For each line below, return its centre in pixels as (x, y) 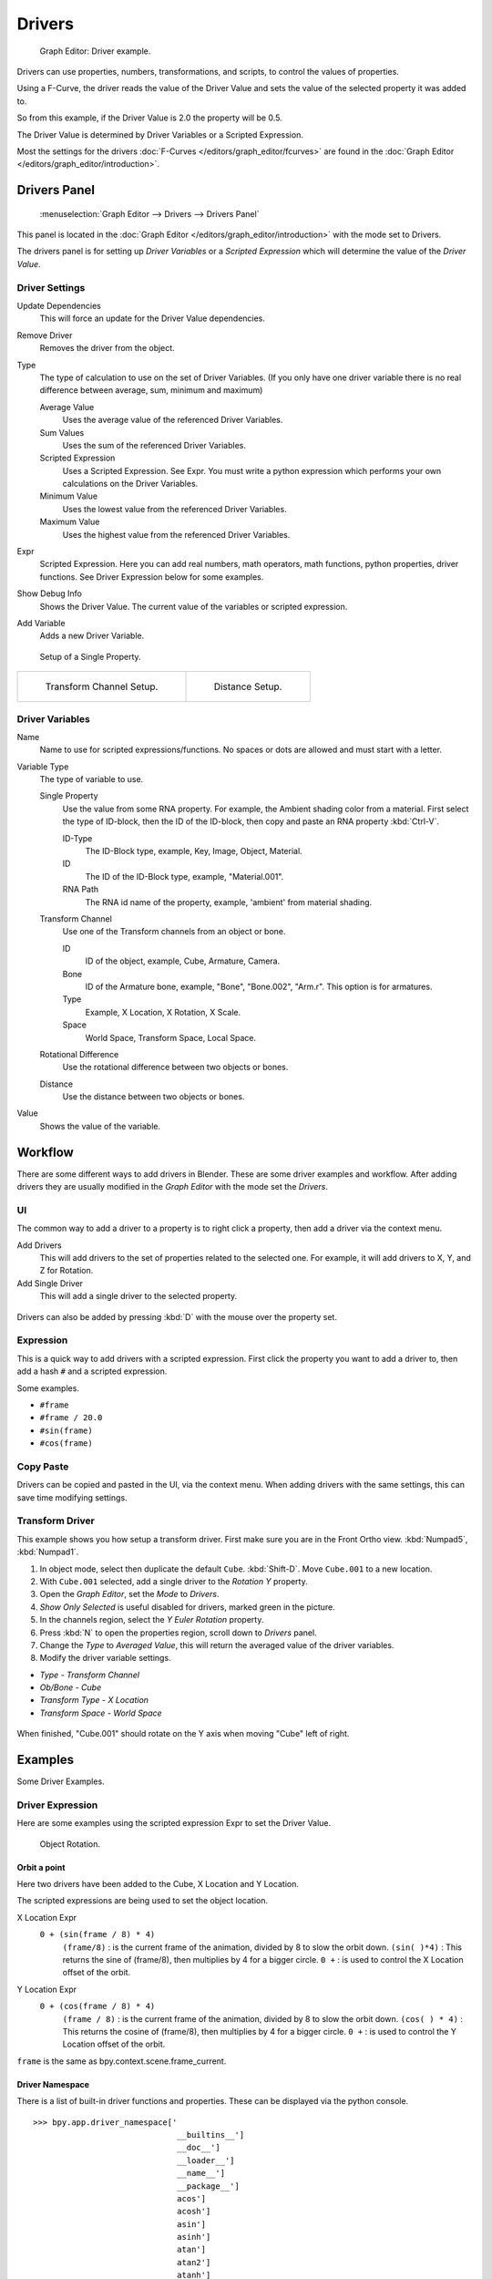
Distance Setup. (248, 686)
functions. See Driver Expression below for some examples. (152, 577)
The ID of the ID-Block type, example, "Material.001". (184, 876)
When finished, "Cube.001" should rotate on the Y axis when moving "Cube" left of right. (183, 1734)
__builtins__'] (210, 2135)
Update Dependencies (59, 306)
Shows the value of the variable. (100, 1126)
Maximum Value (70, 522)
